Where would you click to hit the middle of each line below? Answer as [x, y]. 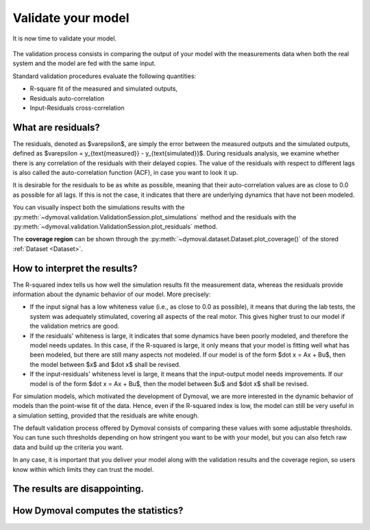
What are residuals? [57, 127]
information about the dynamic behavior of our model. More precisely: [112, 294]
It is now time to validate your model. [64, 38]
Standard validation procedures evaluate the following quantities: [104, 76]
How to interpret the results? [75, 268]
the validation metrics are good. [75, 326]
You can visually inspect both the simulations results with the [99, 207]
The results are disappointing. [78, 489]
